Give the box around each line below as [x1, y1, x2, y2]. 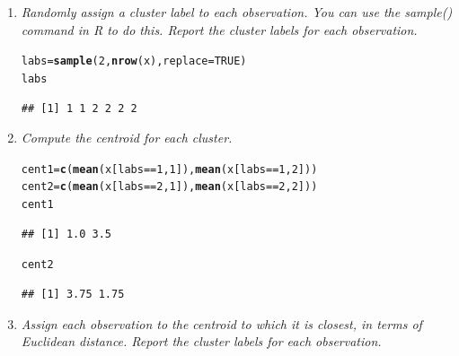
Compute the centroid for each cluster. [21, 128, 233, 147]
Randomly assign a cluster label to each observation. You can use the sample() [21, 3, 453, 21]
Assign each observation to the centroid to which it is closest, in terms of [21, 314, 422, 333]
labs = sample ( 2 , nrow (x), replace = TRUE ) [21, 55, 247, 68]
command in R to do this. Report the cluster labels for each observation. [21, 20, 418, 39]
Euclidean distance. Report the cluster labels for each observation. [21, 332, 382, 351]
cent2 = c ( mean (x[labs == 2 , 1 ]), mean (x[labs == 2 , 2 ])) [21, 180, 318, 194]
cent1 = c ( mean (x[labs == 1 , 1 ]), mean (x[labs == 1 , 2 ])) [21, 162, 318, 176]
